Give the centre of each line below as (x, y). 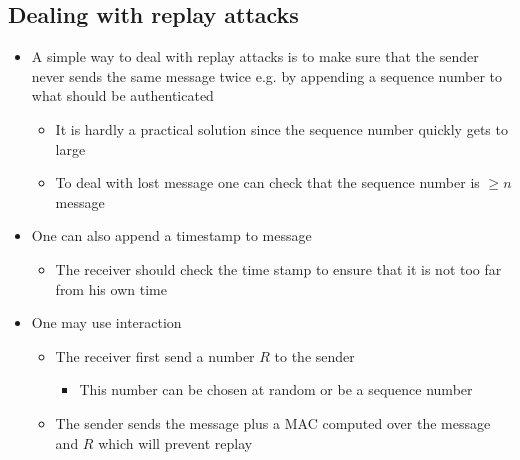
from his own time (111, 288)
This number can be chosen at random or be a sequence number (276, 389)
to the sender (314, 355)
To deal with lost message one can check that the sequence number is (267, 182)
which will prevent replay (175, 442)
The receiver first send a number (155, 355)
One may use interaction (106, 322)
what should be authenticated (122, 95)
